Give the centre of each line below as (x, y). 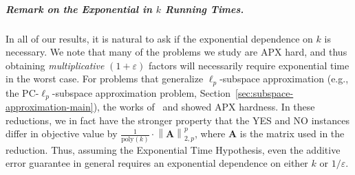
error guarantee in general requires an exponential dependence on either (157, 163)
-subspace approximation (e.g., (284, 79)
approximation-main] (50, 107)
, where (210, 133)
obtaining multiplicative (55, 65)
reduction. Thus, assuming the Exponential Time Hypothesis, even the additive (173, 149)
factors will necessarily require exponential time (249, 65)
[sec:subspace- (265, 92)
